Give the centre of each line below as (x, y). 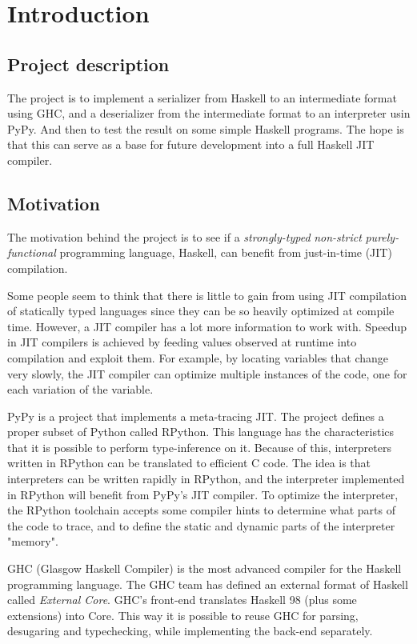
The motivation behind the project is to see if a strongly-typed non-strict (184, 236)
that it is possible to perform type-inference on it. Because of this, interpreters (199, 447)
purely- (382, 236)
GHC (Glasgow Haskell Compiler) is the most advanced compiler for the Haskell (204, 568)
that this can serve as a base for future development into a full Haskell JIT (191, 144)
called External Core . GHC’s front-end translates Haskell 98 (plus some (182, 600)
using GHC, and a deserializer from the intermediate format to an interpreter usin (209, 113)
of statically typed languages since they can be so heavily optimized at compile (201, 311)
